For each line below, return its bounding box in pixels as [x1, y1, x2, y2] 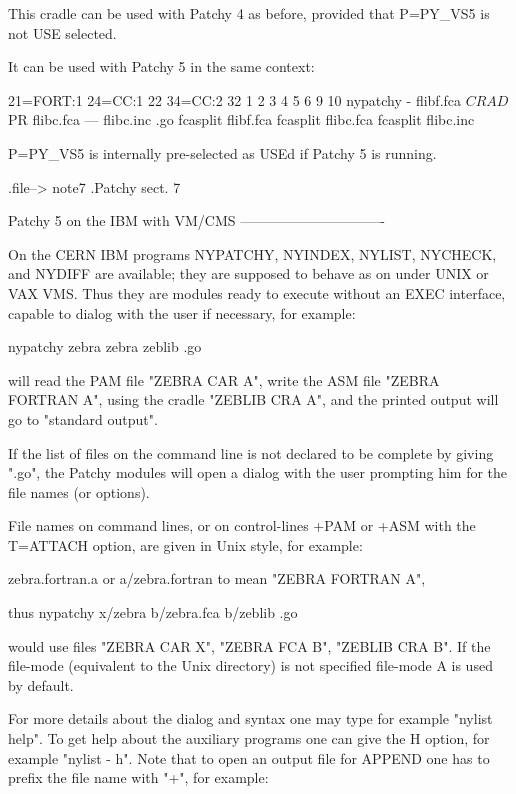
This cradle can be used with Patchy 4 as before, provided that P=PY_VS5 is [8, 3, 490, 23]
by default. [8, 674, 74, 695]
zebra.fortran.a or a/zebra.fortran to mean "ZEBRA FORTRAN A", [8, 568, 426, 589]
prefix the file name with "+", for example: [8, 767, 269, 788]
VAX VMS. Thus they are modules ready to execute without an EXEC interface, [8, 282, 506, 303]
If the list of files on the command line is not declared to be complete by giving [8, 442, 494, 463]
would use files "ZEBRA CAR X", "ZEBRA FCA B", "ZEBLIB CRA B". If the [8, 635, 491, 656]
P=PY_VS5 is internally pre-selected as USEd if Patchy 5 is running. [8, 142, 437, 163]
